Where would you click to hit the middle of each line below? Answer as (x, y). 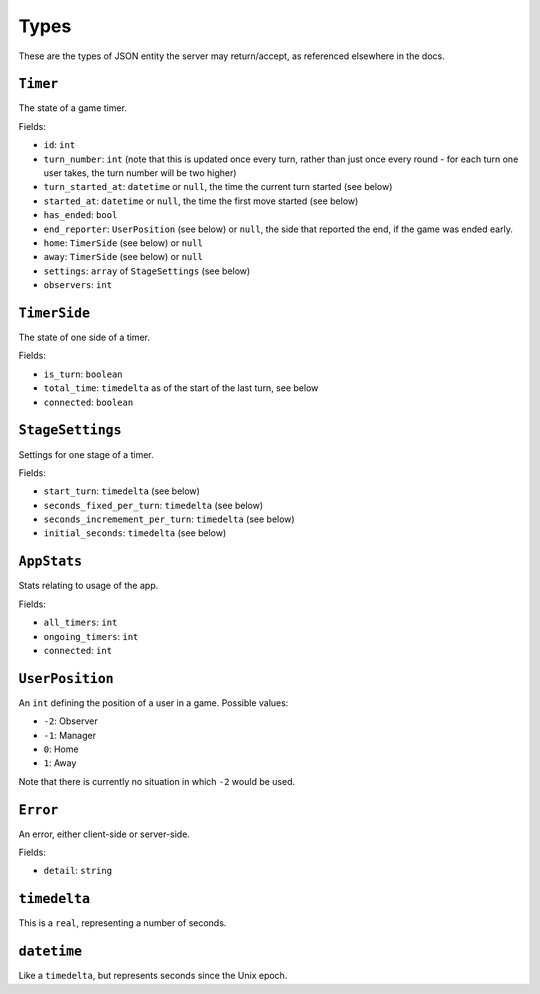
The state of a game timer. (72, 108)
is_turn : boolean (83, 374)
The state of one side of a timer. (84, 337)
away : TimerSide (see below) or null (123, 257)
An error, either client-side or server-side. (104, 834)
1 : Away (60, 763)
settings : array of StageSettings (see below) (147, 271)
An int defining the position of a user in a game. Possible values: (153, 702)
